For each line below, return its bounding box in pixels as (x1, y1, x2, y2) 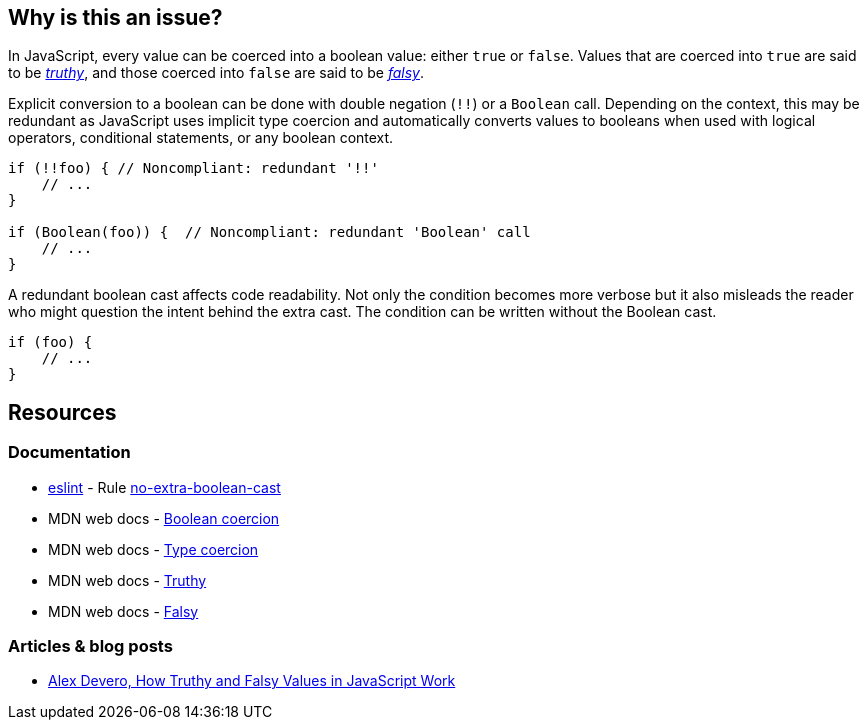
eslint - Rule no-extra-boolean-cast (48, 478, 281, 496)
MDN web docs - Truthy (48, 571, 207, 589)
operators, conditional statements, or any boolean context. (8, 129, 394, 147)
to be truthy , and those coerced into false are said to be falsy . (8, 64, 425, 82)
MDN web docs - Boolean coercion (48, 509, 280, 527)
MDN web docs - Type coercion (48, 540, 259, 558)
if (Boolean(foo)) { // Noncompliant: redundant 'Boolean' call (8, 224, 531, 241)
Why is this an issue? (8, 5, 223, 30)
